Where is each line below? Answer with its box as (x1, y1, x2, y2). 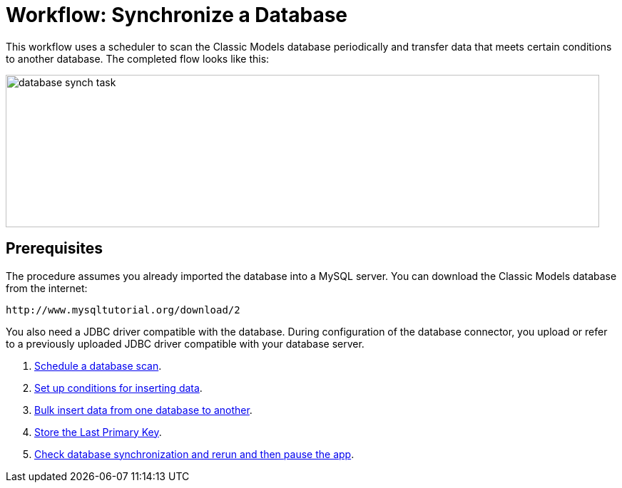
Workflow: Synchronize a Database (6, 3, 347, 27)
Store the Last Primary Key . (34, 425, 162, 438)
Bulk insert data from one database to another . (34, 403, 253, 416)
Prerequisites (6, 239, 103, 258)
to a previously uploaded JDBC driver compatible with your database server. (6, 337, 364, 350)
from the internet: (6, 281, 88, 294)
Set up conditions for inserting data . (34, 381, 203, 394)
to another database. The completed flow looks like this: (6, 52, 270, 65)
